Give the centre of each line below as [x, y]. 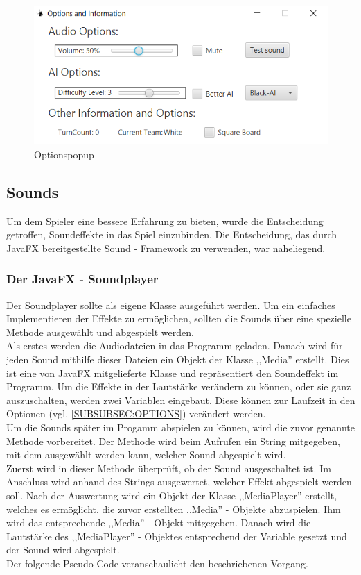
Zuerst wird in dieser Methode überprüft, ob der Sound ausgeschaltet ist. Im [169, 468]
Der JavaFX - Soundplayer [82, 279]
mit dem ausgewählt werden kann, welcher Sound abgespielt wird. [146, 455]
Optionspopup [64, 154]
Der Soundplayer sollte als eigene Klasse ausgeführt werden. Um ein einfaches [171, 305]
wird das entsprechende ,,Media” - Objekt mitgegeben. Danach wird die [159, 523]
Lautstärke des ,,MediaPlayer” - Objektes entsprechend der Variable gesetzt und [177, 536]
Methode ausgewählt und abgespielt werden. [100, 332]
